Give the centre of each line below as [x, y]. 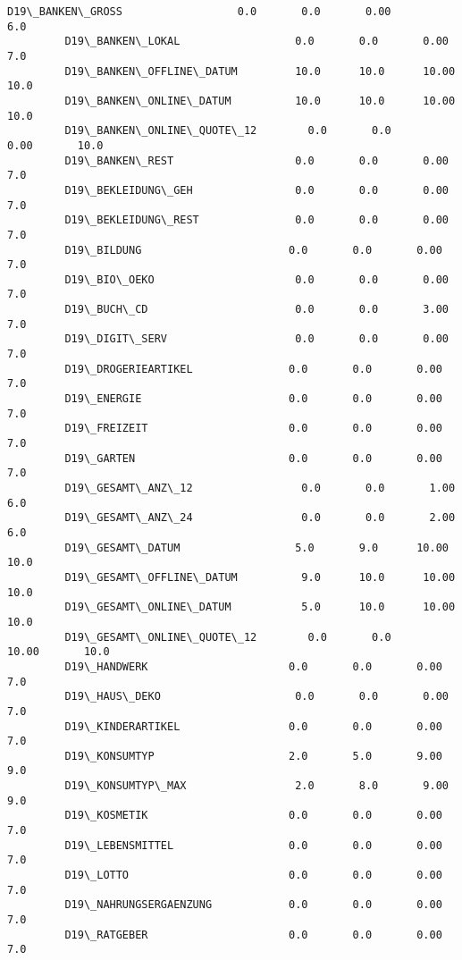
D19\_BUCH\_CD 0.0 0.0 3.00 [256, 310]
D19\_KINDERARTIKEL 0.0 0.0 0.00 [253, 726]
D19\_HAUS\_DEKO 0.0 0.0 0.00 [256, 697]
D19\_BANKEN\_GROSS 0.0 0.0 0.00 [199, 12]
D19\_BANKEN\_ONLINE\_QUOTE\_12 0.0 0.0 [228, 131]
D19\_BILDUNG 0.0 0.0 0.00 [253, 250]
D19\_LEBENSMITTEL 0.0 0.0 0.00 [253, 845]
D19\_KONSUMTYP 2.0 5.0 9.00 [253, 756]
